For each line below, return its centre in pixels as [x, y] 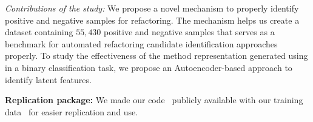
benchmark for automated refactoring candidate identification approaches [141, 43]
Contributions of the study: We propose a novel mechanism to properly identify [152, 8]
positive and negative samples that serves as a [189, 32]
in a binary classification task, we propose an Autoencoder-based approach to [149, 67]
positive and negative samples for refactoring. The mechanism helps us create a [152, 20]
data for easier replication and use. [72, 111]
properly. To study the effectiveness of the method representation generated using [156, 56]
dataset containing [39, 32]
